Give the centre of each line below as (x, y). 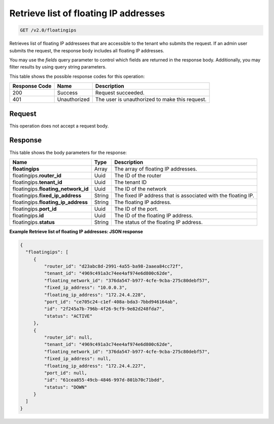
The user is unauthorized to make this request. (151, 100)
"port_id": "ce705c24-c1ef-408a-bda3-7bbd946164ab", (111, 302)
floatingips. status (34, 222)
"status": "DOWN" (65, 387)
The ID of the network (141, 189)
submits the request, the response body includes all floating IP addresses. (87, 50)
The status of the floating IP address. (159, 222)
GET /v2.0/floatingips (48, 30)
